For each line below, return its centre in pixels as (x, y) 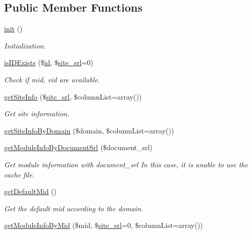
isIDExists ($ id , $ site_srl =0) (49, 62)
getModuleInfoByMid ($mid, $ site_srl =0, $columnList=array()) (104, 225)
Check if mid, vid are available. (52, 79)
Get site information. (37, 113)
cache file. (19, 174)
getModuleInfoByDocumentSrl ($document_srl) (78, 147)
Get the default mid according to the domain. (74, 208)
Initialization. (25, 45)
